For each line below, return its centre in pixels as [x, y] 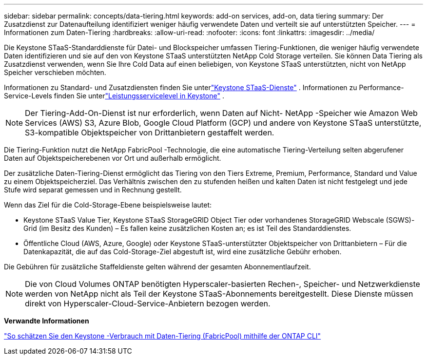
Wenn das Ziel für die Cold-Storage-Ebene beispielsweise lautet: [108, 205]
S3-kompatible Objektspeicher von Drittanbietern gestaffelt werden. [150, 132]
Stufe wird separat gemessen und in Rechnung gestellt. [93, 190]
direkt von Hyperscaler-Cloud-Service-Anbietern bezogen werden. [148, 303]
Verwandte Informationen [47, 321]
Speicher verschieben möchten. [55, 72]
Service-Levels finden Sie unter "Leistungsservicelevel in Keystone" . [114, 96]
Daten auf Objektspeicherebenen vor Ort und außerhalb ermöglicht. [113, 158]
